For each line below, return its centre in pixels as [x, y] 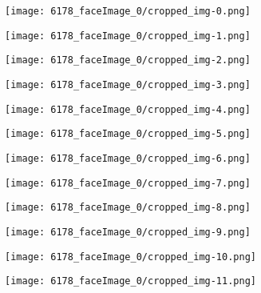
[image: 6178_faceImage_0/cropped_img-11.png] [130, 281]
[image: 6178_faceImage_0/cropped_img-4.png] [128, 109]
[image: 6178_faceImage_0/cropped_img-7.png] [128, 183]
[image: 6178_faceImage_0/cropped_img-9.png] [128, 232]
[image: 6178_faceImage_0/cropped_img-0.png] [128, 11]
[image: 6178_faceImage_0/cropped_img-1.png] [128, 36]
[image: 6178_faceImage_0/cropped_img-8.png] [128, 208]
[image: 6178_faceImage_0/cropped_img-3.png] [128, 84]
